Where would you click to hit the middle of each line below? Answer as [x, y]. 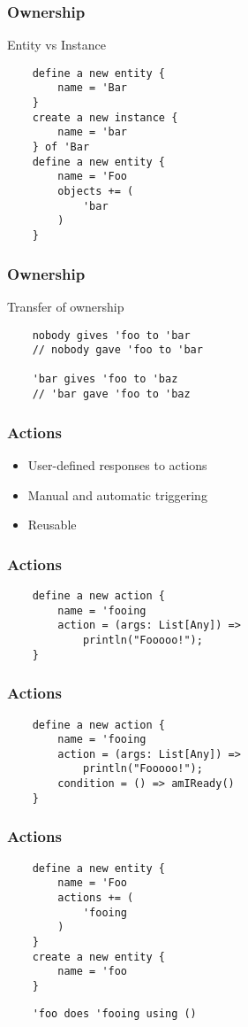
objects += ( [96, 192]
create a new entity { [98, 957]
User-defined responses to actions [117, 465]
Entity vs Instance [56, 45]
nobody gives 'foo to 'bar [111, 335]
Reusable [52, 525]
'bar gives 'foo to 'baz [105, 379]
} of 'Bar [61, 147]
